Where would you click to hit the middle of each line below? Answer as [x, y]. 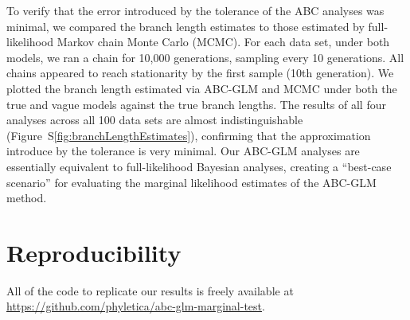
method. [27, 198]
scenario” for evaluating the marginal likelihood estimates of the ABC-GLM [191, 182]
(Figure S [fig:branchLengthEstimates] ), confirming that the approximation [189, 135]
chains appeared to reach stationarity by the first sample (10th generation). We [200, 73]
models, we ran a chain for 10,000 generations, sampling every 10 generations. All [205, 57]
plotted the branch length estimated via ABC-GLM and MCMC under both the [202, 88]
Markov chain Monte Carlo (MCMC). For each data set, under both [223, 42]
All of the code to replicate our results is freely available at [150, 290]
